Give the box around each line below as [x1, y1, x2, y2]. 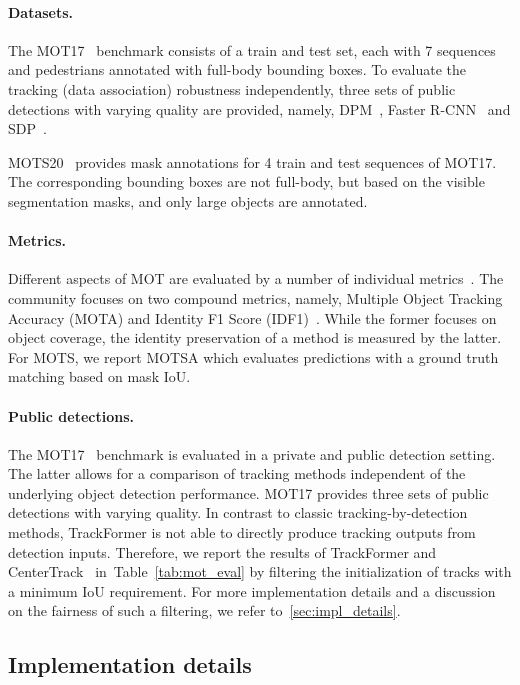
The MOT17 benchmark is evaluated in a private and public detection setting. [8, 443, 496, 464]
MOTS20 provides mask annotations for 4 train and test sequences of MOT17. [8, 151, 497, 172]
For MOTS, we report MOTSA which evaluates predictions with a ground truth [8, 346, 499, 367]
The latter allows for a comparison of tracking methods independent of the [8, 463, 466, 484]
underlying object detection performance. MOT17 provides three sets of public [8, 482, 489, 503]
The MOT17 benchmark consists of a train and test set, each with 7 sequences [8, 39, 496, 60]
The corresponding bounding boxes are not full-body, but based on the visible [8, 171, 485, 192]
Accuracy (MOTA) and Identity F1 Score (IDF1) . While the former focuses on [8, 307, 497, 328]
